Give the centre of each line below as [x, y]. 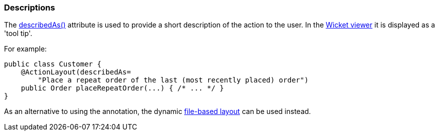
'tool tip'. [18, 33]
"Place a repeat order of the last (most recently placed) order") [173, 80]
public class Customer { [53, 64]
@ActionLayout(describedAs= [76, 72]
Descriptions [30, 7]
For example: [26, 49]
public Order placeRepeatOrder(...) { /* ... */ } [122, 88]
